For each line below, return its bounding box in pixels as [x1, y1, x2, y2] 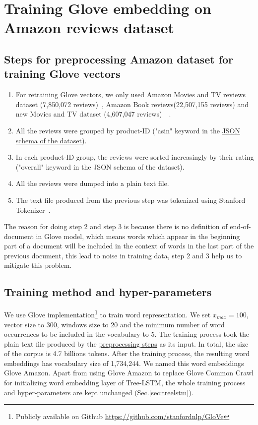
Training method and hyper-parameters [4, 284, 212, 300]
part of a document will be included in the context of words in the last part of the [4, 241, 254, 251]
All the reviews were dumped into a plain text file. [15, 178, 169, 188]
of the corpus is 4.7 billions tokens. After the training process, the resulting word [4, 348, 250, 359]
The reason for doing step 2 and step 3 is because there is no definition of [4, 221, 228, 232]
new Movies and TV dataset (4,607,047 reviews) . [15, 109, 171, 119]
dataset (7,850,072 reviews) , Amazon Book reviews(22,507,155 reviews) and [15, 99, 249, 109]
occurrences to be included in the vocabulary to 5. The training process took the [4, 329, 249, 339]
